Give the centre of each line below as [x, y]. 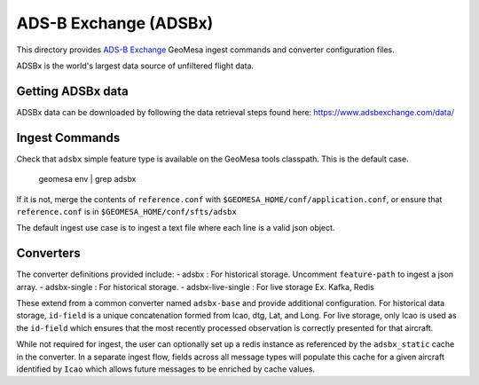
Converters [49, 253]
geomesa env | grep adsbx [87, 179]
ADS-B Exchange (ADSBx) [115, 23]
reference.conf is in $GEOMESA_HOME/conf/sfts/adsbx [126, 211]
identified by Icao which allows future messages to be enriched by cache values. [165, 369]
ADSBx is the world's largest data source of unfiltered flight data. [135, 66]
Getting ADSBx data [72, 91]
